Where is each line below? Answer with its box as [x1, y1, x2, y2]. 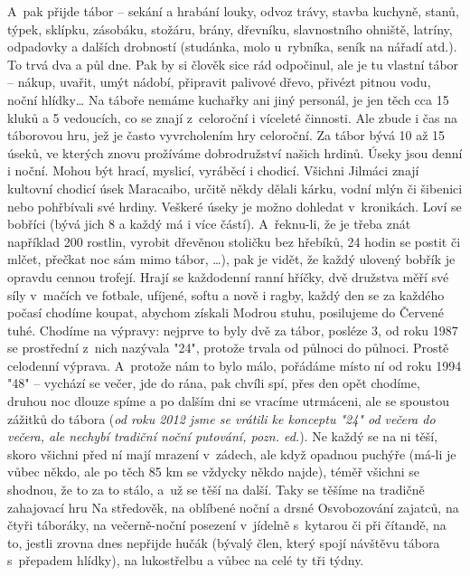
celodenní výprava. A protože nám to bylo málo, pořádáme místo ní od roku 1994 [7, 355, 462, 374]
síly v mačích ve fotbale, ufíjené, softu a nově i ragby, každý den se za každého [7, 285, 445, 304]
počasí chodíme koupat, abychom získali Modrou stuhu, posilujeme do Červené [7, 303, 445, 322]
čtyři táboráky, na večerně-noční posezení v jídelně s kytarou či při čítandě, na [7, 515, 446, 534]
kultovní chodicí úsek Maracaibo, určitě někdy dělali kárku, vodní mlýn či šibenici [7, 178, 463, 197]
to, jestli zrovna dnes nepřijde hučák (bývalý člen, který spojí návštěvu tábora [7, 533, 440, 552]
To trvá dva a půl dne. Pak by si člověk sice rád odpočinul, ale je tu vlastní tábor [7, 54, 459, 73]
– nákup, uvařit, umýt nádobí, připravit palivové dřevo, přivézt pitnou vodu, [7, 72, 431, 91]
